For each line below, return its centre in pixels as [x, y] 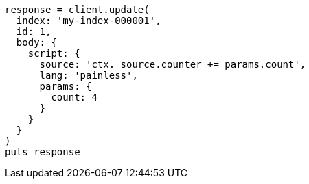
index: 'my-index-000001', [89, 21]
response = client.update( [77, 10]
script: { [54, 53]
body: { [36, 42]
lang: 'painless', [89, 75]
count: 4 [74, 97]
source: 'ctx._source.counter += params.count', [173, 64]
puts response [43, 152]
